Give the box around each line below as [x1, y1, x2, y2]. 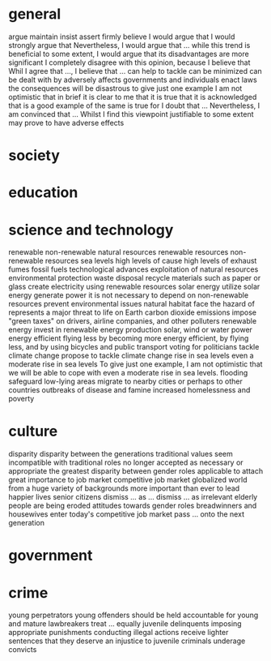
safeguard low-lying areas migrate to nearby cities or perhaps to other [8, 376, 243, 386]
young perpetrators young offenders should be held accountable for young [8, 610, 259, 620]
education [8, 183, 78, 202]
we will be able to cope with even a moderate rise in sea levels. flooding [8, 368, 248, 378]
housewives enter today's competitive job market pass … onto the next [8, 509, 245, 519]
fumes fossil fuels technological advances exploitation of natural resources [8, 264, 259, 274]
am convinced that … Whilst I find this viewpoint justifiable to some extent [8, 109, 254, 118]
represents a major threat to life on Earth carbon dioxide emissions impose [8, 307, 257, 317]
